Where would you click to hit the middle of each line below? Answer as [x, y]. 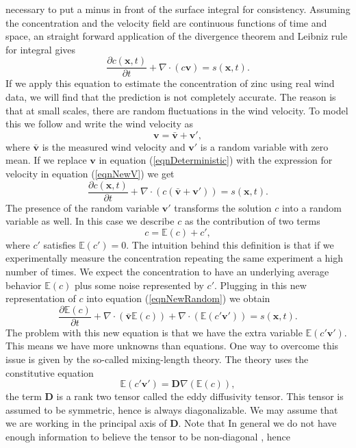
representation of [41, 298]
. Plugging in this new [260, 285]
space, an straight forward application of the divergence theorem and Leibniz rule [177, 36]
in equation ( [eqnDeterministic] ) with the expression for [216, 160]
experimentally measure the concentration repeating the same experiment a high [175, 258]
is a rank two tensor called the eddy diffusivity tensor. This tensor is [200, 396]
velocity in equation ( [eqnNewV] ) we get [90, 173]
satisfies [60, 244]
